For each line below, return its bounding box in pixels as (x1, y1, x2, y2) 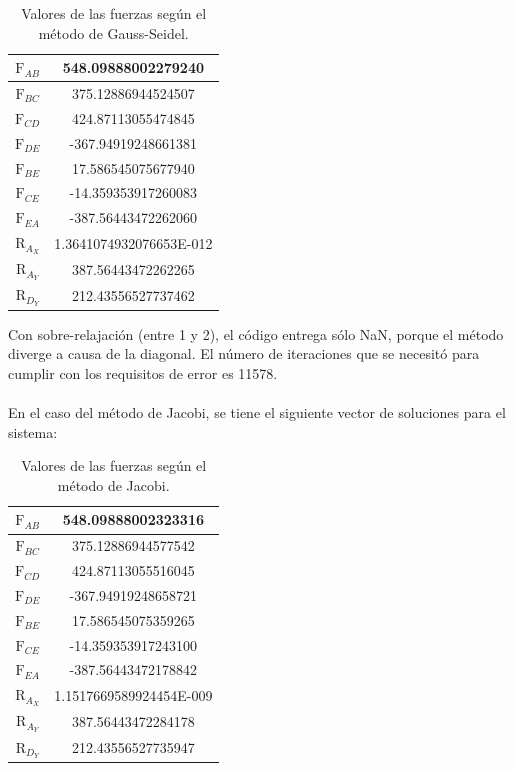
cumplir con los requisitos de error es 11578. (8, 362, 278, 383)
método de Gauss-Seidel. (38, 22, 189, 43)
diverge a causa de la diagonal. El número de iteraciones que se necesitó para (8, 343, 480, 364)
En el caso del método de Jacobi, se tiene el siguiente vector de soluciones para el (8, 402, 506, 423)
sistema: (8, 421, 58, 442)
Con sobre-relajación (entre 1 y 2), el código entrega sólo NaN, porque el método (8, 323, 504, 344)
